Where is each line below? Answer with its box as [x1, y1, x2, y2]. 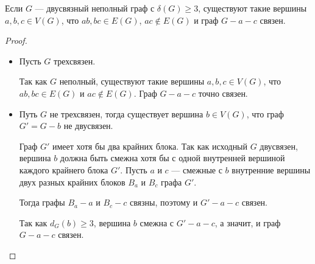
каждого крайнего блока [19, 163, 108, 176]
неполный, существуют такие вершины [59, 75, 205, 88]
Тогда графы [19, 196, 65, 209]
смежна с [140, 216, 174, 229]
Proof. [5, 34, 27, 47]
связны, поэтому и [129, 196, 198, 209]
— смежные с [171, 163, 222, 176]
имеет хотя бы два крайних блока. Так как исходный [52, 139, 248, 152]
